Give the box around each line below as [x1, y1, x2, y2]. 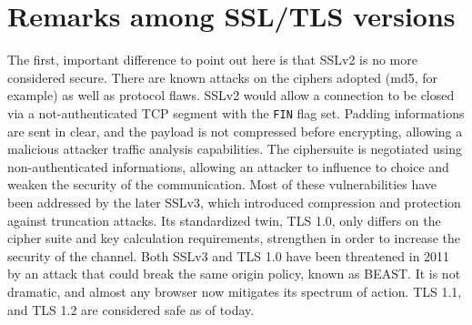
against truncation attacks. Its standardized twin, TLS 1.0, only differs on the [7, 210, 441, 229]
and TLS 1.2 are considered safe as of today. [7, 300, 255, 319]
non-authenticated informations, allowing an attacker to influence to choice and [7, 157, 449, 176]
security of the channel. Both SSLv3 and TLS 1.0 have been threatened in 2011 [7, 246, 450, 265]
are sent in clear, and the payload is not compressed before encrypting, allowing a [7, 121, 463, 140]
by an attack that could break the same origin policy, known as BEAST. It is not [7, 264, 461, 283]
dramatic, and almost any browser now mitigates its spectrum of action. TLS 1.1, [7, 281, 462, 300]
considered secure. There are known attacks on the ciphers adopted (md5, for [7, 67, 438, 86]
